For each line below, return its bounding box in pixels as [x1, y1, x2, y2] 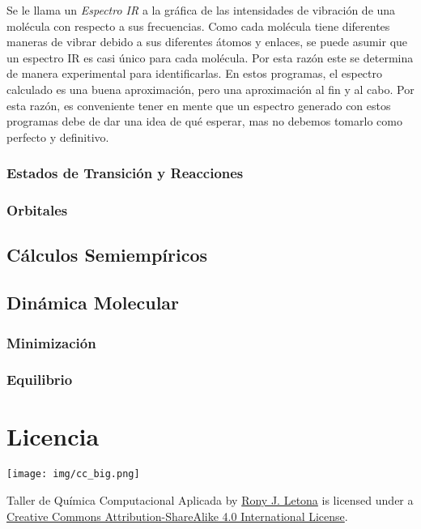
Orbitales [6, 200, 68, 220]
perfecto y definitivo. [6, 128, 109, 145]
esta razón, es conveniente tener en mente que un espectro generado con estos [6, 96, 391, 113]
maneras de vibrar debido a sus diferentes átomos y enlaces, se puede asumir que [6, 33, 408, 50]
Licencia [6, 420, 100, 453]
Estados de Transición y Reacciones [6, 163, 244, 183]
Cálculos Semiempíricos [6, 242, 207, 267]
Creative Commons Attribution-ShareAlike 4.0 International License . [6, 507, 348, 524]
